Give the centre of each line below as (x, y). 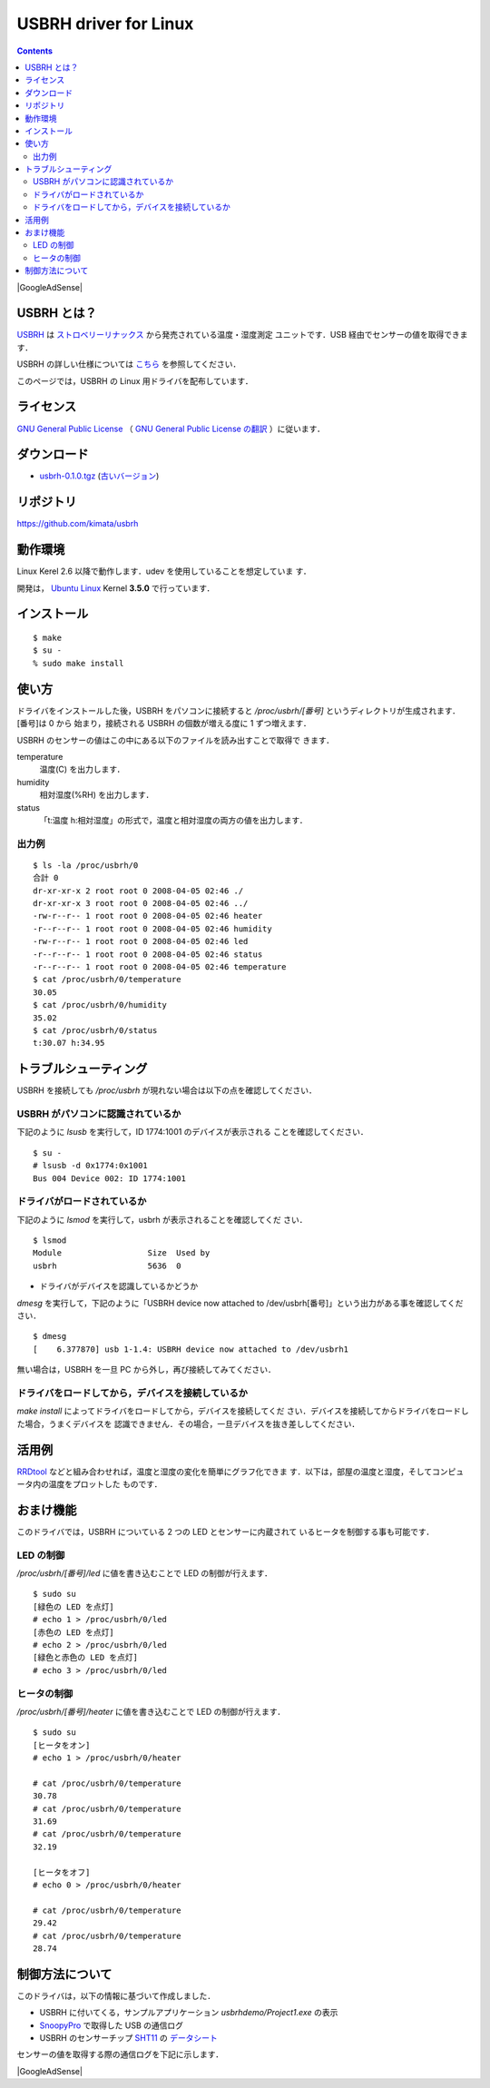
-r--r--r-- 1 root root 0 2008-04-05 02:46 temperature (160, 966)
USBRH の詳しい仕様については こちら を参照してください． (129, 364)
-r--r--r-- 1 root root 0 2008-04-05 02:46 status (148, 954)
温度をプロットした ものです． (105, 1484)
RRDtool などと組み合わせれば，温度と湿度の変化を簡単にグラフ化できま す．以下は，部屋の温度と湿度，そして (225, 1472)
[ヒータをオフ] (62, 1872)
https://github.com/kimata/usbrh (78, 524)
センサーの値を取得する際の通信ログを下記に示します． (120, 2054)
